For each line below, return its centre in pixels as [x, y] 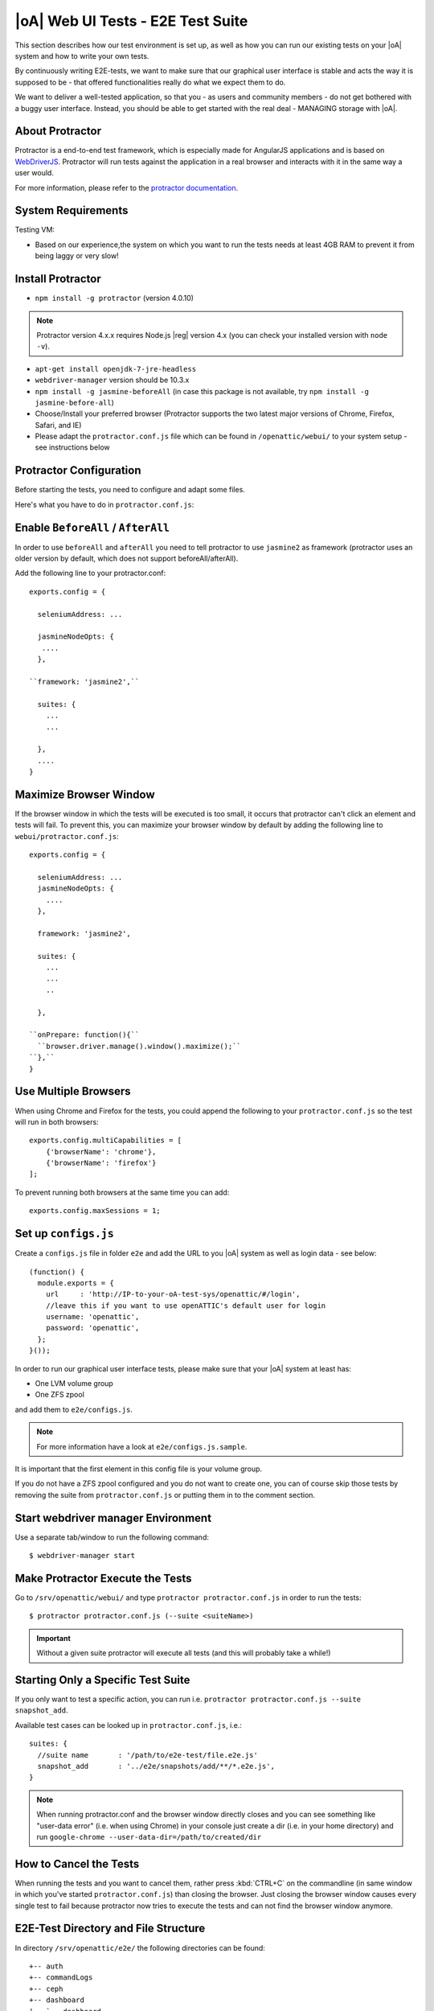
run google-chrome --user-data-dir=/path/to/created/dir [149, 1836]
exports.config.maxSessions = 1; [95, 1211]
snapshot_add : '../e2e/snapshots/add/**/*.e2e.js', [156, 1766]
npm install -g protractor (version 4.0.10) [115, 298]
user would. [34, 173]
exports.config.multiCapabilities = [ [106, 1141]
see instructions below [72, 447]
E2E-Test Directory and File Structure [110, 1929]
